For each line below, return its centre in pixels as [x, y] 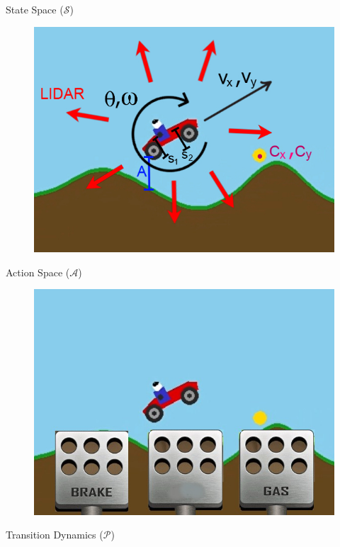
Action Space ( [38, 272]
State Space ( [35, 9]
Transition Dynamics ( [55, 535]
